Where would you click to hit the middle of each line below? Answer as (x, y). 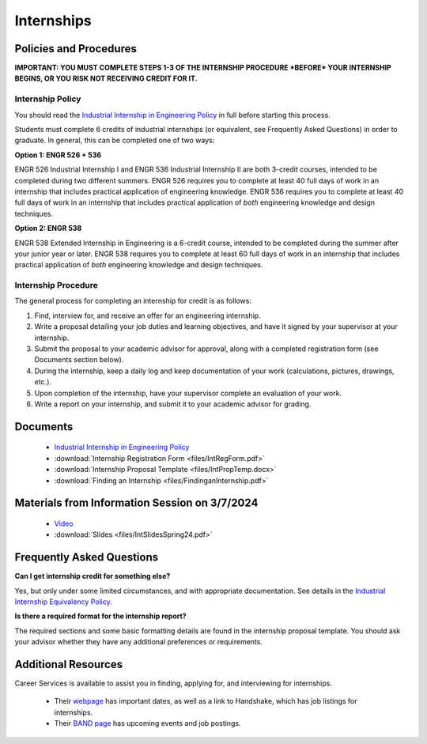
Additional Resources (68, 664)
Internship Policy (48, 99)
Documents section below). (79, 360)
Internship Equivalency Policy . (63, 602)
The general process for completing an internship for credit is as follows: (133, 301)
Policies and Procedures (76, 49)
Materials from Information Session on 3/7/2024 (136, 503)
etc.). (43, 382)
